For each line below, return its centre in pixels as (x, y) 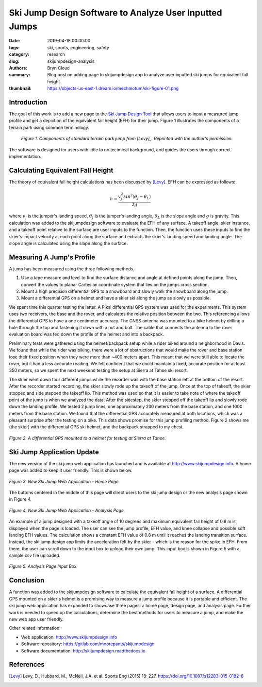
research (56, 54)
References (27, 664)
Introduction (28, 102)
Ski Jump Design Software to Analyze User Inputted (116, 13)
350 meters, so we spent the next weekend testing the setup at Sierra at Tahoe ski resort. (98, 370)
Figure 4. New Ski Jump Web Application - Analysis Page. (67, 510)
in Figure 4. (20, 499)
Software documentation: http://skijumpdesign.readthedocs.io (83, 651)
